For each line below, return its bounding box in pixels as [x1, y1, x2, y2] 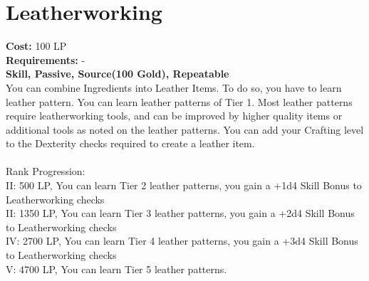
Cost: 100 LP [6, 38, 67, 53]
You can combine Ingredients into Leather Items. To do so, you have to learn [6, 80, 342, 95]
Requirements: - [6, 52, 85, 67]
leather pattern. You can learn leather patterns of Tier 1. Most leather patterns [6, 94, 353, 109]
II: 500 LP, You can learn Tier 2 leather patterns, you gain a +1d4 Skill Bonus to [6, 178, 362, 193]
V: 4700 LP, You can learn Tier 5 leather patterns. [6, 261, 227, 276]
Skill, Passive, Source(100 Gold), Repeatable [6, 66, 229, 81]
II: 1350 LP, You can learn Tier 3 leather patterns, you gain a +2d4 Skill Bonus [6, 206, 355, 221]
